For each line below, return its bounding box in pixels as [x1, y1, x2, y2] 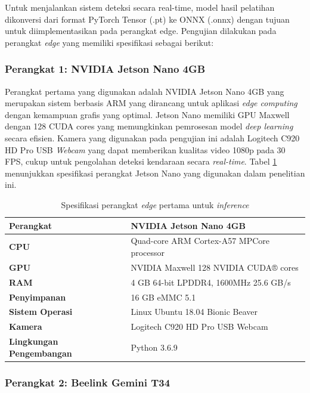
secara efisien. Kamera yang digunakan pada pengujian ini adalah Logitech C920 [5, 131, 300, 144]
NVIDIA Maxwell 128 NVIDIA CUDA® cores [131, 261, 299, 273]
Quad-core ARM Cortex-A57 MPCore [131, 234, 270, 247]
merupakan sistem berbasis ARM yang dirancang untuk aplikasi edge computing [5, 97, 297, 109]
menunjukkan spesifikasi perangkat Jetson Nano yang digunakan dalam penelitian [5, 166, 305, 179]
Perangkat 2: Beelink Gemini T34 [5, 375, 170, 389]
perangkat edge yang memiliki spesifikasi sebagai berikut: [5, 36, 214, 48]
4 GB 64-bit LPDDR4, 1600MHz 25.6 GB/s [131, 276, 291, 288]
